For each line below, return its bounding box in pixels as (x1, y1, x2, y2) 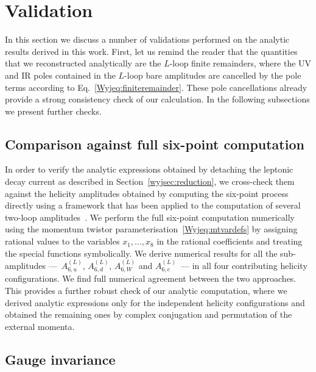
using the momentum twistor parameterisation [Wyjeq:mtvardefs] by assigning (5, 223, 298, 235)
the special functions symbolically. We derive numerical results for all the (5, 246, 278, 259)
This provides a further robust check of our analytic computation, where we (5, 284, 287, 297)
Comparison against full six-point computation (5, 134, 304, 153)
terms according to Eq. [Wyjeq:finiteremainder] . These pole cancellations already (5, 80, 307, 93)
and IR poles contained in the (5, 68, 116, 81)
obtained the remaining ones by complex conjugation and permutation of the (5, 308, 292, 321)
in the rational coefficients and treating (156, 235, 303, 248)
